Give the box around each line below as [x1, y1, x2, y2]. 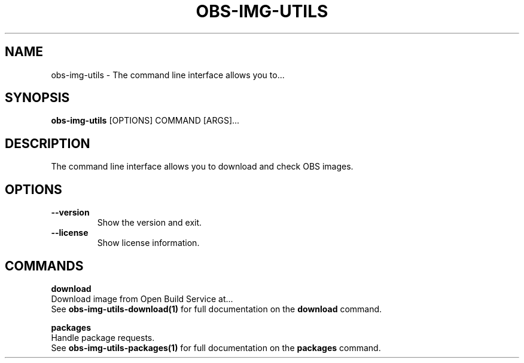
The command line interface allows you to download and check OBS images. [51, 161, 354, 172]
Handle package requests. [51, 332, 155, 343]
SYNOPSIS [5, 90, 70, 106]
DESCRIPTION [5, 136, 90, 151]
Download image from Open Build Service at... [51, 293, 233, 304]
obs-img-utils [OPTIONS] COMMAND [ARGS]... [51, 115, 240, 126]
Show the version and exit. [97, 217, 202, 228]
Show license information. [97, 238, 200, 248]
